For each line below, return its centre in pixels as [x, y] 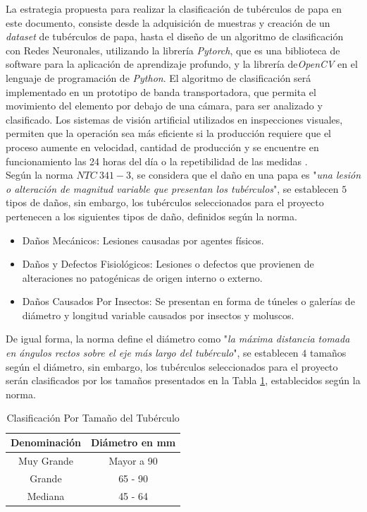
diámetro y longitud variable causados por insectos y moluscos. [158, 315]
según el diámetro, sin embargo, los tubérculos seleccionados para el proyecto [172, 366]
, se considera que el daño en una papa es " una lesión [246, 175]
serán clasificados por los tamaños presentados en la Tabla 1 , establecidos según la [183, 380]
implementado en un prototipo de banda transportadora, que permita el [161, 91]
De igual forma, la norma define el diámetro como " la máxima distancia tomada [178, 339]
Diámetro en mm [133, 442]
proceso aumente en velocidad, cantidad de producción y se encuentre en [162, 147]
